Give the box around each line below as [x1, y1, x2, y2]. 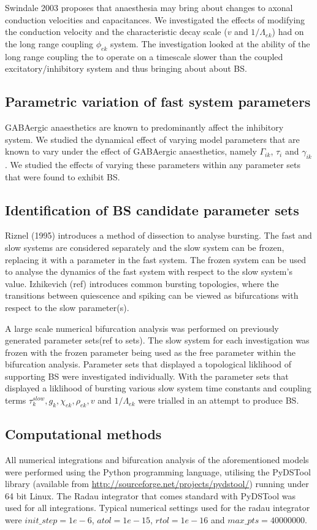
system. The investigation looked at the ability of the [110, 37, 310, 50]
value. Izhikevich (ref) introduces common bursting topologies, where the [5, 277, 279, 290]
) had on [272, 25, 304, 38]
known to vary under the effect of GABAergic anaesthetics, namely [5, 145, 257, 158]
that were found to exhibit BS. [5, 170, 120, 183]
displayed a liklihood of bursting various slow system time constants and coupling [5, 382, 311, 394]
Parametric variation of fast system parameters [5, 92, 311, 111]
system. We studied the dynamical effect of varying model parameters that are [5, 132, 300, 145]
